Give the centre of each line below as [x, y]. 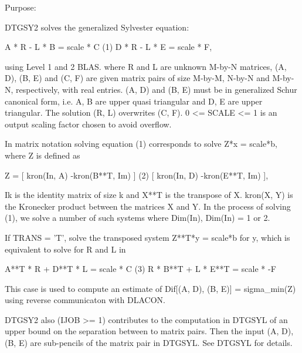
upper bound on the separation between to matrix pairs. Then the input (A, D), [149, 331]
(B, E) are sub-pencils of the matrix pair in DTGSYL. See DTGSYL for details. [149, 343]
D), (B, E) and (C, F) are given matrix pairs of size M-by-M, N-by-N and [137, 78]
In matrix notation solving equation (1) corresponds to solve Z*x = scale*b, [141, 144]
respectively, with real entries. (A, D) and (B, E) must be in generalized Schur [157, 89]
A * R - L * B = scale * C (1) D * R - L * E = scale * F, [108, 47]
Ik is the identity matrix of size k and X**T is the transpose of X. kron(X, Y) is [149, 195]
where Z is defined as [43, 155]
